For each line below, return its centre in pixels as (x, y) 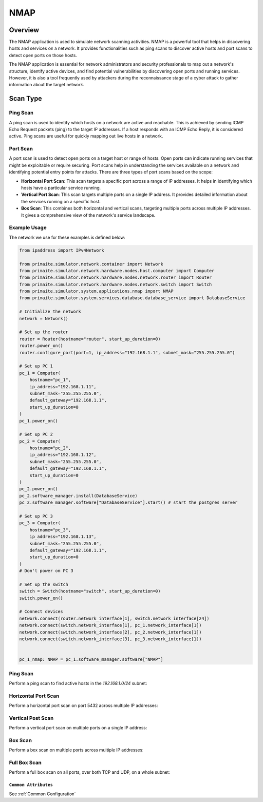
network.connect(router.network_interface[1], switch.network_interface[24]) (114, 618)
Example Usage (28, 228)
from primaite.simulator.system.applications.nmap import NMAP (96, 291)
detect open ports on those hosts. (43, 55)
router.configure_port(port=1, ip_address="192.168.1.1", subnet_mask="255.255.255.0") (127, 353)
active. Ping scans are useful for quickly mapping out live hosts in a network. (86, 136)
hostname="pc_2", (50, 448)
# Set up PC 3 (36, 516)
